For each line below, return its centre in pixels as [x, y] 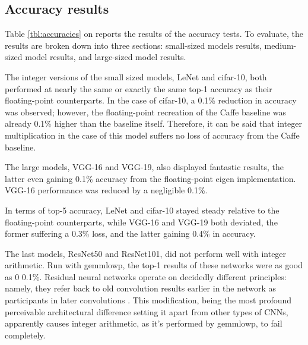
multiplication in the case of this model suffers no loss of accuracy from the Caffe [152, 135]
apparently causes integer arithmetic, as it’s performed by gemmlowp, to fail [144, 323]
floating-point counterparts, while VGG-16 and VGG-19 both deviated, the [141, 222]
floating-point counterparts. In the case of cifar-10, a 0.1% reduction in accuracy [151, 100]
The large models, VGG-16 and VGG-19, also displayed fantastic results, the [144, 167]
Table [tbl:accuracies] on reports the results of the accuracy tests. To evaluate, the [154, 34]
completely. [25, 335]
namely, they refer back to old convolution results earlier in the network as [141, 288]
